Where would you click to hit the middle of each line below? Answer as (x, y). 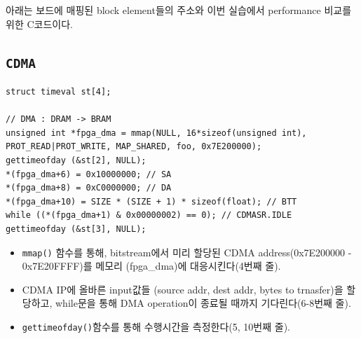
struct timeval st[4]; (59, 91)
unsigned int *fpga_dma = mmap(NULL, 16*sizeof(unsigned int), (156, 133)
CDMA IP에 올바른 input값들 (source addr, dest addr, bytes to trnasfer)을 (183, 289)
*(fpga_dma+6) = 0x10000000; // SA (89, 174)
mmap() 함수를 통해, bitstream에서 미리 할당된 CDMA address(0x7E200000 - (187, 252)
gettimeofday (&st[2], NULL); (76, 160)
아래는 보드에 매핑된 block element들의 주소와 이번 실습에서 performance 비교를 (179, 10)
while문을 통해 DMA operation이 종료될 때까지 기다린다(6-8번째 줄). (203, 303)
